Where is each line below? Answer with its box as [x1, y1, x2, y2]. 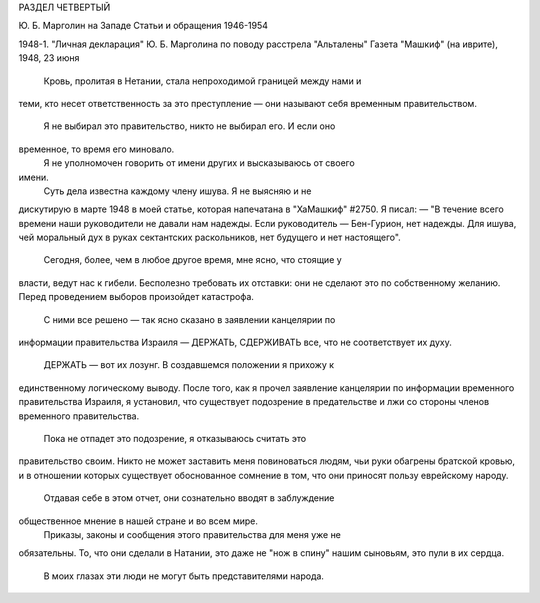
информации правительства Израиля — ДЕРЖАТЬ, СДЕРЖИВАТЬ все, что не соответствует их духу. [18, 336, 452, 349]
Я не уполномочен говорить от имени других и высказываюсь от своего [43, 157, 355, 169]
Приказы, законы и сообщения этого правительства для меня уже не [43, 528, 342, 540]
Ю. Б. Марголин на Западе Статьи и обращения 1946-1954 [18, 20, 269, 32]
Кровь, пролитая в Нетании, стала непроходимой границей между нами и [43, 75, 362, 87]
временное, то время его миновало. [18, 143, 175, 155]
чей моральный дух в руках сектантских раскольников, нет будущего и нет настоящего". [18, 231, 402, 244]
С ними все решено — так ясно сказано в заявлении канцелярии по [43, 313, 336, 325]
